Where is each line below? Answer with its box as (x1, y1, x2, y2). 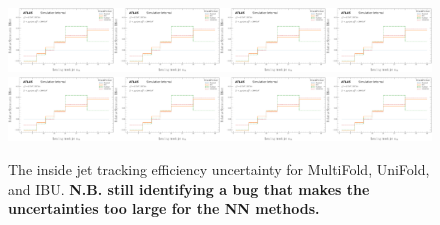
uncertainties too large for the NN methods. (8, 198, 320, 219)
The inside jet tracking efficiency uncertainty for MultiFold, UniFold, (8, 159, 430, 180)
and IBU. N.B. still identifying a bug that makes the (8, 178, 370, 199)
